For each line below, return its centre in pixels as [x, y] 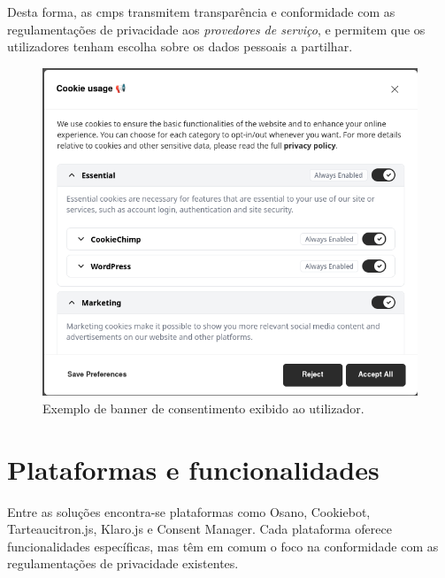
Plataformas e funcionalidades [193, 469]
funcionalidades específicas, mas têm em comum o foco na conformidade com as [223, 546]
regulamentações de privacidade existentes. [123, 563]
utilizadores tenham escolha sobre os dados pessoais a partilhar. [180, 46]
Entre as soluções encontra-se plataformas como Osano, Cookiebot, [189, 511]
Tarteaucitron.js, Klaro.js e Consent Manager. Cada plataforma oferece [199, 529]
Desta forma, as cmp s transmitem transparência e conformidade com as [201, 12]
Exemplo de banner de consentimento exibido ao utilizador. [203, 408]
